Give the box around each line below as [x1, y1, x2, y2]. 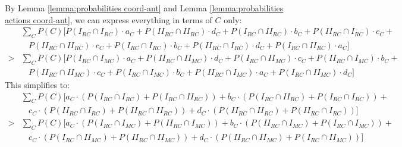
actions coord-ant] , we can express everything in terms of [5, 13, 212, 26]
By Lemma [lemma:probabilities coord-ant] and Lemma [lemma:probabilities [5, 2, 284, 14]
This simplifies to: [5, 78, 70, 90]
